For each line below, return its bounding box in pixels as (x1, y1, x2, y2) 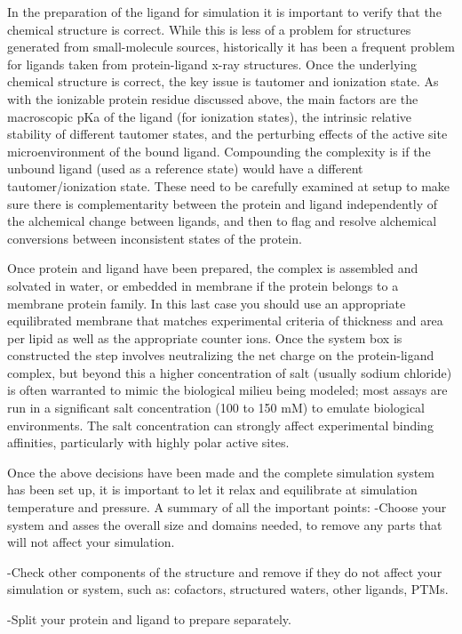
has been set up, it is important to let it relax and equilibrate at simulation (7, 480, 418, 499)
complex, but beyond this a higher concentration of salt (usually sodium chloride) (7, 363, 452, 381)
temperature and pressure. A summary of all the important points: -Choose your (7, 498, 447, 517)
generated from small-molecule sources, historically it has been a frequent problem (7, 37, 455, 56)
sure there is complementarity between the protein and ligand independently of (7, 194, 438, 213)
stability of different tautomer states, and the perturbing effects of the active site (7, 124, 448, 143)
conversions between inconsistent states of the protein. (7, 229, 302, 247)
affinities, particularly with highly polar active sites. (7, 433, 290, 452)
